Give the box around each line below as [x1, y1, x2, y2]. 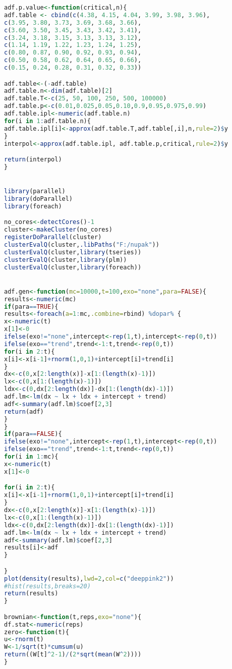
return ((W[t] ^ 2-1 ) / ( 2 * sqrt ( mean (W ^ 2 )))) [4, 651, 142, 658]
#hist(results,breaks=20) [4, 582, 91, 590]
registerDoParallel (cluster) [4, 234, 102, 241]
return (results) [4, 590, 59, 597]
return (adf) [4, 408, 44, 415]
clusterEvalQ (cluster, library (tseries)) [4, 248, 142, 256]
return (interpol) [4, 156, 62, 163]
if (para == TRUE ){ [4, 303, 59, 310]
